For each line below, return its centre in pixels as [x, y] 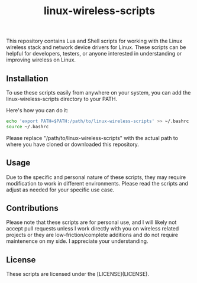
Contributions [32, 208]
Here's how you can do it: [38, 110]
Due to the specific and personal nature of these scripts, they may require [96, 177]
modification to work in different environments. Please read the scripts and [97, 183]
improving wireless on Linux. [41, 60]
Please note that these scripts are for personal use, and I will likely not [91, 222]
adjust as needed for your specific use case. [60, 190]
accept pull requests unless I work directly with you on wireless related [93, 229]
